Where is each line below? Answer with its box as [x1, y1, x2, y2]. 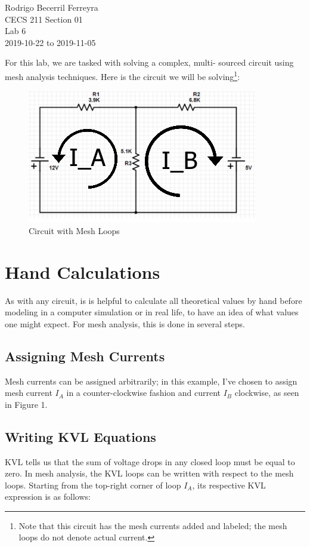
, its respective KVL [192, 478, 266, 491]
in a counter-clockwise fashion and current [66, 386, 221, 399]
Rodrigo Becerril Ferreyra [5, 1, 98, 13]
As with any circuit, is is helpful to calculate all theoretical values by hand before [5, 294, 302, 306]
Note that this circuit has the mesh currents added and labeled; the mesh [18, 519, 287, 531]
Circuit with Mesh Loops [29, 224, 120, 236]
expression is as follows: [5, 490, 91, 503]
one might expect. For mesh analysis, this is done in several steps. [5, 317, 245, 330]
